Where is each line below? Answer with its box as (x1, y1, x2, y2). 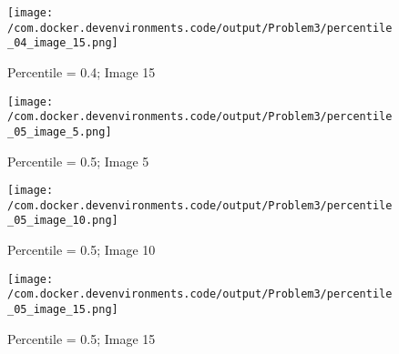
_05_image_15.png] (7, 303, 118, 316)
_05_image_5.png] (7, 125, 112, 138)
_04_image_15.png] (7, 36, 118, 50)
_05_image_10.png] (7, 214, 118, 228)
